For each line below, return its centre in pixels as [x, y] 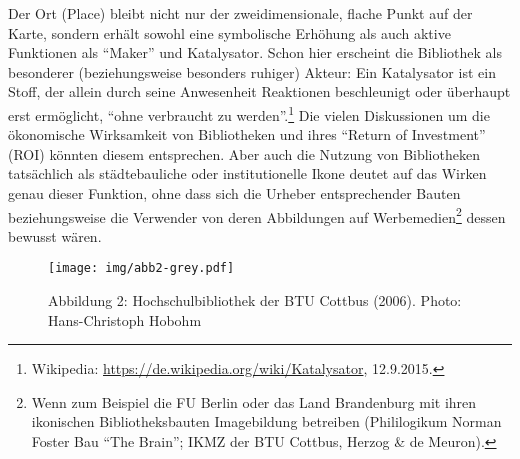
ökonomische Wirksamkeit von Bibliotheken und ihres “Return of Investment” [247, 134]
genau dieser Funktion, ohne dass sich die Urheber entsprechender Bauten [234, 193]
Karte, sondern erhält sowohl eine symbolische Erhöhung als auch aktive [229, 32]
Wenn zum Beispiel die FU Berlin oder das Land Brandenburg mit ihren [254, 401]
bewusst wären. [55, 235]
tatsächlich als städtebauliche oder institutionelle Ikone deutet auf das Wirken [247, 173]
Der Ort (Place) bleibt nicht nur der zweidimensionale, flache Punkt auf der [240, 13]
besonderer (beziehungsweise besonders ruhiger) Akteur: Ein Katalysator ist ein [252, 71]
